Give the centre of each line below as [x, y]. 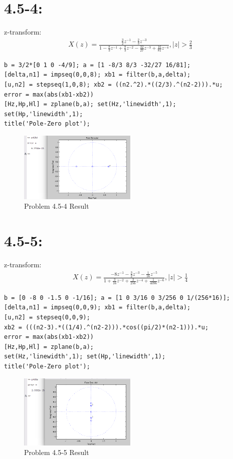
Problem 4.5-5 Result [57, 452]
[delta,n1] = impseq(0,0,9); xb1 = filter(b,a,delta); [97, 308]
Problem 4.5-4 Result [57, 206]
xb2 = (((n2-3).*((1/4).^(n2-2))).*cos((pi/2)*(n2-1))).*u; [106, 327]
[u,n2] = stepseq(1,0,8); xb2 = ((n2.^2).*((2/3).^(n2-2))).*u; [113, 85]
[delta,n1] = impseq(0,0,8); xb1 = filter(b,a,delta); [97, 75]
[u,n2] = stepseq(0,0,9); [47, 318]
